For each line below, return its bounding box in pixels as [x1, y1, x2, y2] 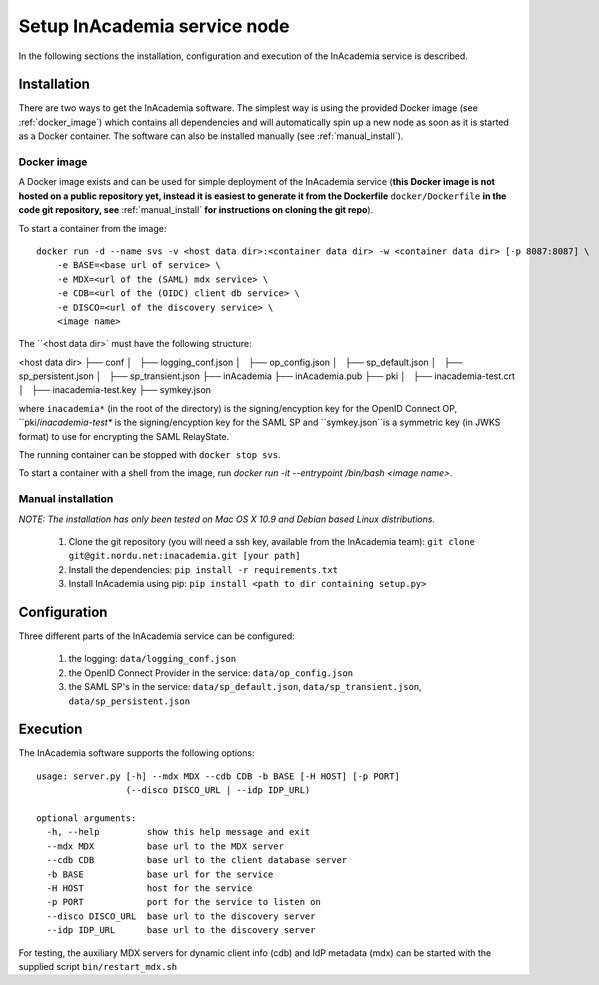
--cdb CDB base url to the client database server [46, 855, 348, 866]
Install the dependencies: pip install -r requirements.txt [68, 563, 339, 575]
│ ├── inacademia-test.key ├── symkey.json [18, 384, 212, 396]
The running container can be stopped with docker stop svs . [18, 449, 281, 461]
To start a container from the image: [18, 222, 167, 234]
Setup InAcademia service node [18, 15, 290, 37]
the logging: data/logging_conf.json [68, 653, 237, 665]
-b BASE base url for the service [46, 868, 274, 880]
